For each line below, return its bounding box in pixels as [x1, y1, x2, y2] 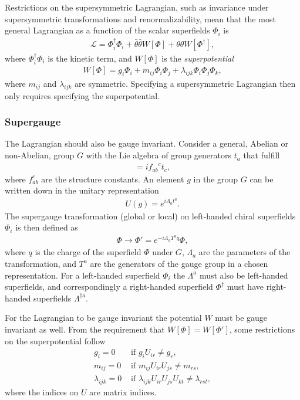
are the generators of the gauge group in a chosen [90, 257, 268, 269]
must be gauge [215, 311, 268, 324]
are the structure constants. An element [41, 172, 184, 185]
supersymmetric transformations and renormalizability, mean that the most [5, 12, 276, 25]
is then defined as [15, 221, 78, 233]
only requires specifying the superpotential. [5, 89, 160, 101]
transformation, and [5, 257, 76, 269]
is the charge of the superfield [35, 246, 141, 258]
